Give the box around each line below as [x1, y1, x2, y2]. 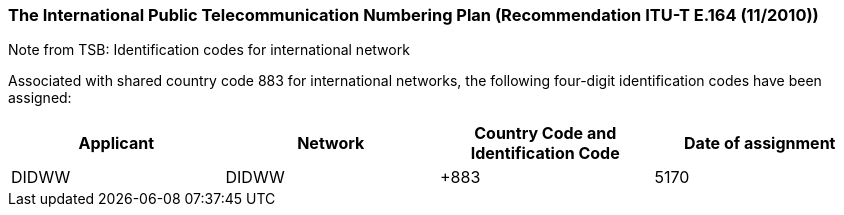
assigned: [8, 89, 72, 107]
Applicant [78, 133, 154, 154]
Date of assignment [684, 133, 836, 154]
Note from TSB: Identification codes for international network [8, 41, 410, 59]
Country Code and [474, 123, 617, 144]
